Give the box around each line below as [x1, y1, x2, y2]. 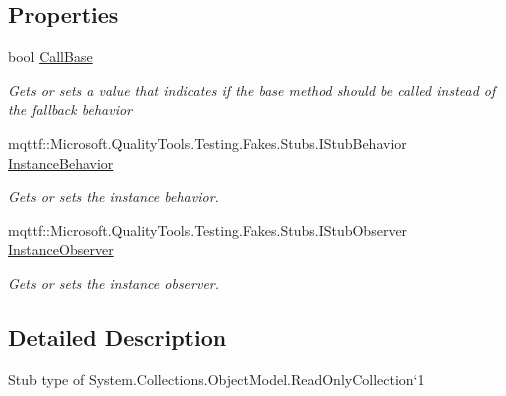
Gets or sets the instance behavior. [8, 186, 219, 207]
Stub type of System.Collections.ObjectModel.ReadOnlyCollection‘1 [8, 368, 425, 389]
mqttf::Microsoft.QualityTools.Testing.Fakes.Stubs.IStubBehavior [8, 132, 407, 153]
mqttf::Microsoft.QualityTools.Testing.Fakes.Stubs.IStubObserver [8, 219, 408, 240]
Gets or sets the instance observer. [8, 272, 220, 293]
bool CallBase [8, 46, 93, 67]
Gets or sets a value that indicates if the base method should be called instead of [8, 79, 496, 100]
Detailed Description [8, 321, 227, 352]
